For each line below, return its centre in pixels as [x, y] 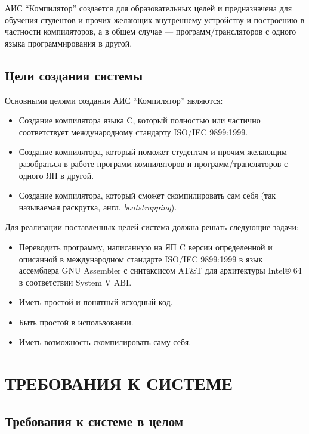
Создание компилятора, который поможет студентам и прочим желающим [153, 152]
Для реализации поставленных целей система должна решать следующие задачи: [152, 227]
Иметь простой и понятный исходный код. [96, 302]
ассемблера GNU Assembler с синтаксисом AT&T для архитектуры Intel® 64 [160, 270]
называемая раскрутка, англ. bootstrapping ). [98, 207]
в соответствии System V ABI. [75, 282]
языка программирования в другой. [69, 43]
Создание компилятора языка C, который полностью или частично [140, 120]
